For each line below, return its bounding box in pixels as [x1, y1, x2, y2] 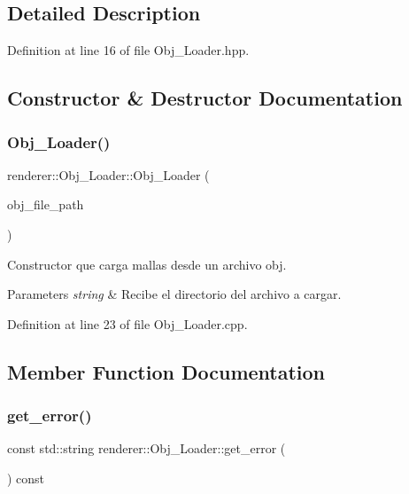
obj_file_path [7, 195, 84, 214]
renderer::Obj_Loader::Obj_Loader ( [7, 165, 210, 184]
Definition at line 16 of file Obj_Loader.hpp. [7, 41, 250, 59]
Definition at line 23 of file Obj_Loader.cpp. [7, 314, 248, 333]
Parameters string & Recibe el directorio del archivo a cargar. [7, 285, 342, 303]
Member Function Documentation [7, 357, 326, 385]
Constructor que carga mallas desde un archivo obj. [7, 255, 287, 273]
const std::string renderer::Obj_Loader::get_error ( [7, 439, 286, 458]
